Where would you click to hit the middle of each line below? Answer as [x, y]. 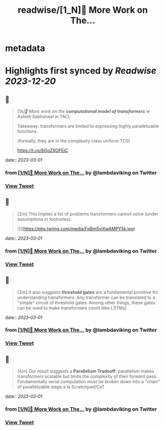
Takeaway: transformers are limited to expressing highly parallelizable [88, 126]
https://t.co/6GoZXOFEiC [42, 150]
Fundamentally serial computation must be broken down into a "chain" [88, 382]
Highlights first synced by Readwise [81, 71]
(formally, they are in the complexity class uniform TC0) [74, 141]
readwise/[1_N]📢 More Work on [83, 10]
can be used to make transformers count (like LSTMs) [72, 308]
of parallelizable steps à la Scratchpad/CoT [61, 387]
